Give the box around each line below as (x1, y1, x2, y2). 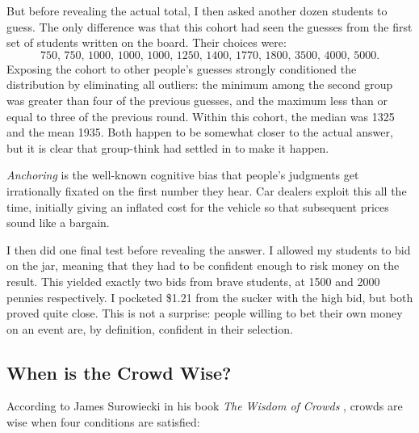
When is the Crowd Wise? (6, 359, 232, 385)
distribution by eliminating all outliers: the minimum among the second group (6, 76, 393, 93)
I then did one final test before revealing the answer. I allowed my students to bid (6, 241, 411, 258)
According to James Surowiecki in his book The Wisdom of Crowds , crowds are (6, 397, 403, 414)
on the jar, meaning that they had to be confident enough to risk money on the (6, 257, 400, 274)
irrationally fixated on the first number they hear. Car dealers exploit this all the (6, 182, 407, 199)
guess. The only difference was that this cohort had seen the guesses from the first (6, 18, 413, 35)
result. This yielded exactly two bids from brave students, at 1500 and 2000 (6, 272, 380, 289)
